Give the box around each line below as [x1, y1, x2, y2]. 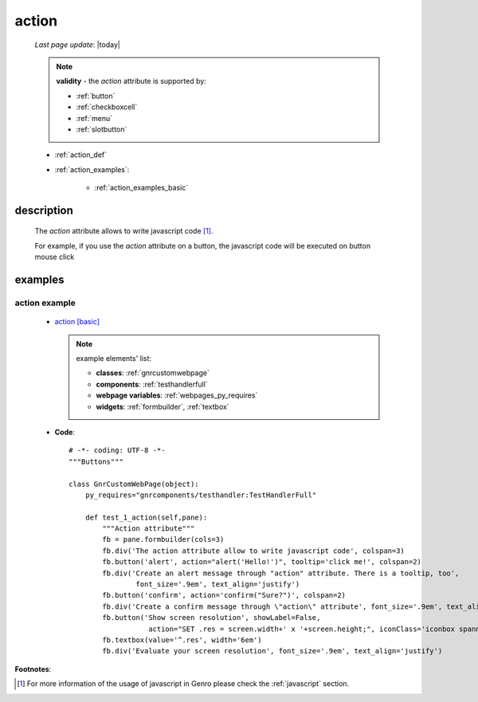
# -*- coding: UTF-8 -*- [69, 446, 166, 455]
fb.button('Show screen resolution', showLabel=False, [102, 614, 321, 622]
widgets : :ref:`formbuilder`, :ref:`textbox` [96, 402, 230, 411]
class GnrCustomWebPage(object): [69, 479, 199, 488]
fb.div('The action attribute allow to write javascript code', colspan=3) [102, 546, 406, 555]
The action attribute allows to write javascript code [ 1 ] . [34, 226, 214, 236]
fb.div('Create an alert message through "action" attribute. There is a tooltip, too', [102, 568, 460, 578]
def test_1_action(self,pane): [84, 512, 208, 522]
